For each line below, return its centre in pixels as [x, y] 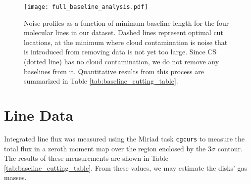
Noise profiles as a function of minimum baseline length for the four [126, 23]
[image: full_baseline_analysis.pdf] [86, 7]
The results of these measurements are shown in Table [86, 158]
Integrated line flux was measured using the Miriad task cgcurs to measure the [125, 138]
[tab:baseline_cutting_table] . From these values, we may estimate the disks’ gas [126, 167]
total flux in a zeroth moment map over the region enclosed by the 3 [108, 148]
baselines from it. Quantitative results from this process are [114, 71]
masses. [15, 177]
